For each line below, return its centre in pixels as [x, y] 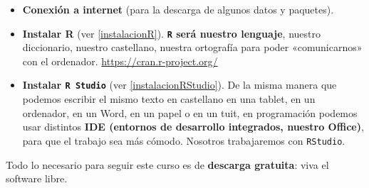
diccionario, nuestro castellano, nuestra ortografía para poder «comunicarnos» [192, 47]
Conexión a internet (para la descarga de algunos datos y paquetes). [178, 9]
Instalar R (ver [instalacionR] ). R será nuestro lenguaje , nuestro [172, 33]
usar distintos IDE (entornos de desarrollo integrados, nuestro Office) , [193, 127]
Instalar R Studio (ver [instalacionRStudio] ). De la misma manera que [180, 85]
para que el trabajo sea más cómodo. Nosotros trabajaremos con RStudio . [184, 140]
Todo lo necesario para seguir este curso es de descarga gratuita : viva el [167, 164]
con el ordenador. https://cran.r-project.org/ [120, 61]
